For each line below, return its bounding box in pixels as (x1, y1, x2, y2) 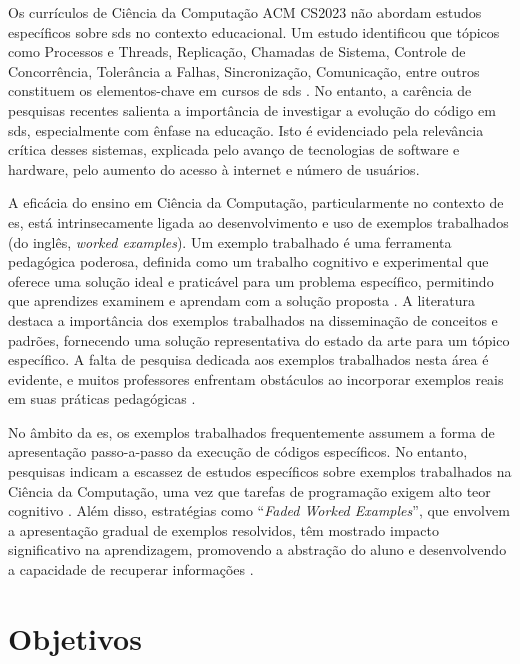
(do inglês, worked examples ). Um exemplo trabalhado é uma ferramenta (8, 231, 452, 252)
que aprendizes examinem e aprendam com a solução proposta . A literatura (8, 290, 476, 311)
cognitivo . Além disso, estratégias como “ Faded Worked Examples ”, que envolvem (8, 500, 510, 521)
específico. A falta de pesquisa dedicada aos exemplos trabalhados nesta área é (8, 349, 489, 370)
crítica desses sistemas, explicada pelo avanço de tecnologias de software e (8, 139, 460, 160)
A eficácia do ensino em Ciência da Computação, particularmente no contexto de (8, 192, 504, 213)
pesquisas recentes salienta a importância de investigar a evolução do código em (8, 99, 496, 120)
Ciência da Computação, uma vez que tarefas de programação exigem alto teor (8, 480, 491, 501)
